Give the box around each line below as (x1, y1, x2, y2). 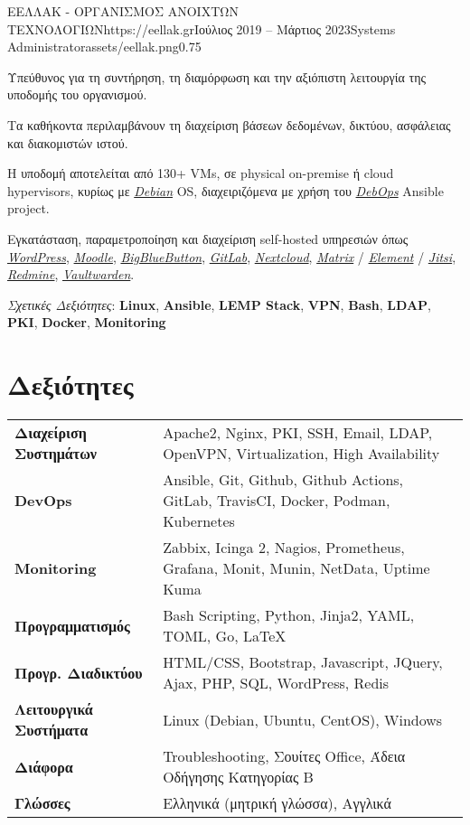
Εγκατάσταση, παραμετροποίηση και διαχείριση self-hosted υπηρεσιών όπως (7, 229, 409, 248)
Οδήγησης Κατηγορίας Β (163, 766, 314, 788)
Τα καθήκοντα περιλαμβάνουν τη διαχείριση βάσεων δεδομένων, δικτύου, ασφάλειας (7, 115, 451, 134)
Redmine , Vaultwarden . (7, 265, 135, 284)
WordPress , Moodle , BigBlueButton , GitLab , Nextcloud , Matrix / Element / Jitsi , (7, 247, 456, 266)
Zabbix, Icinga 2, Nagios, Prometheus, (163, 537, 405, 558)
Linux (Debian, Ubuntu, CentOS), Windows (163, 708, 443, 730)
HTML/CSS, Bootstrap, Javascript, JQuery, (163, 652, 443, 673)
